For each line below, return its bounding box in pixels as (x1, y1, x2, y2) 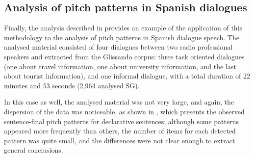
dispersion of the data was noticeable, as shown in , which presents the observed (4, 106, 245, 116)
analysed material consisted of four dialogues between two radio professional (4, 42, 233, 52)
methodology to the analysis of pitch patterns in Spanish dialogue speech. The (4, 32, 239, 42)
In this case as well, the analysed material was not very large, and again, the (4, 97, 234, 107)
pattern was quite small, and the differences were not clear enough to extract (4, 135, 235, 145)
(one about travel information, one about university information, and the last (4, 61, 236, 71)
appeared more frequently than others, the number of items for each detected (4, 126, 236, 136)
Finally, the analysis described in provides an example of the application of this (4, 23, 243, 33)
